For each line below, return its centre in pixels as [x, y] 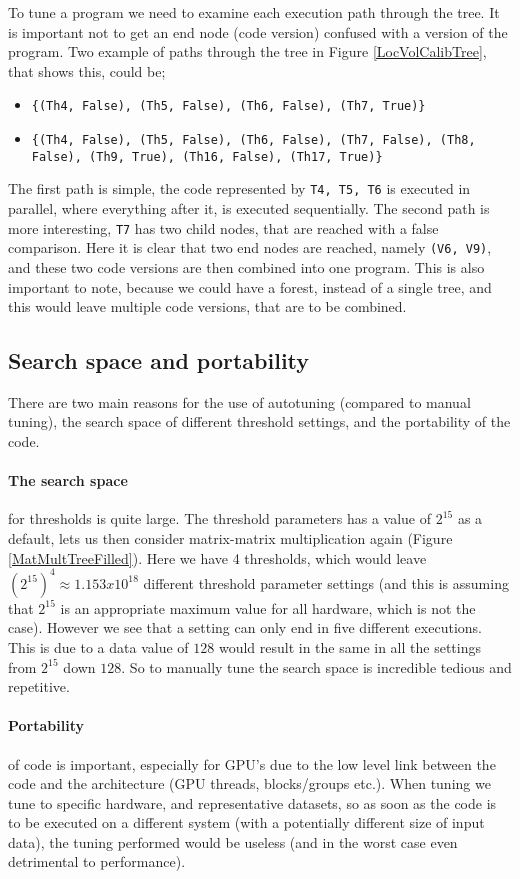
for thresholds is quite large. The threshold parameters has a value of [220, 518]
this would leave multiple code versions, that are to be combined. [207, 306]
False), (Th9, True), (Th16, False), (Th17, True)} [207, 156]
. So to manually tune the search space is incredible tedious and [316, 666]
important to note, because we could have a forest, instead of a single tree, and [250, 286]
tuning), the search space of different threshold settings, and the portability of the [259, 421]
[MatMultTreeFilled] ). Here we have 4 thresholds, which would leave [217, 557]
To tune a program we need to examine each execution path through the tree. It [254, 12]
